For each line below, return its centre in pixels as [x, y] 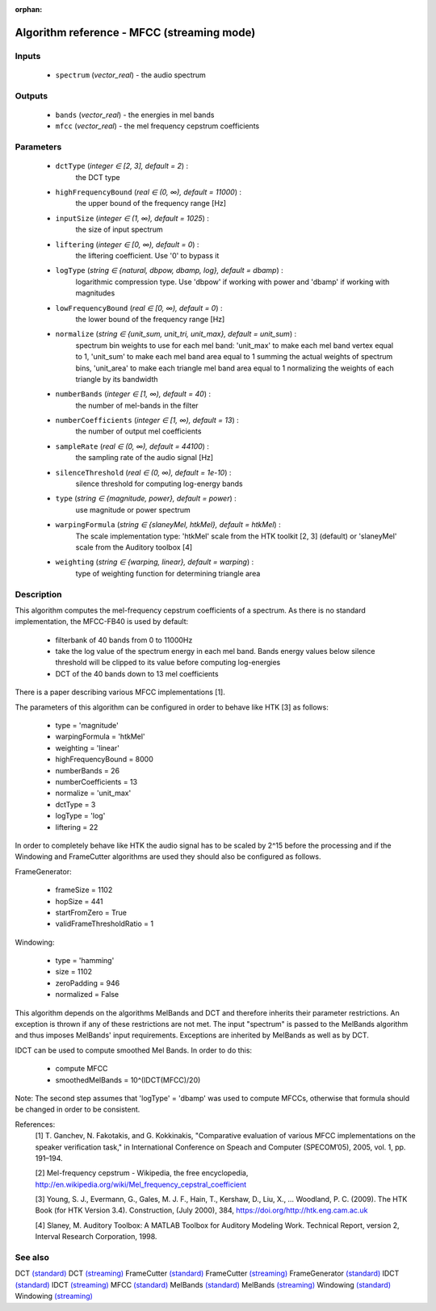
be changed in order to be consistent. [78, 1109]
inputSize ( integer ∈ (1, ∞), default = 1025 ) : [132, 218]
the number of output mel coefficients [138, 431]
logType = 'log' [80, 816]
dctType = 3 [75, 804]
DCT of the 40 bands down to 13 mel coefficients [137, 673]
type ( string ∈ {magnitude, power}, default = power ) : [146, 498]
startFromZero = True [91, 912]
